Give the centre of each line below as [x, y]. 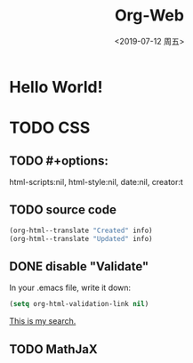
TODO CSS [50, 128]
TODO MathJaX [53, 349]
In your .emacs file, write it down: [70, 288]
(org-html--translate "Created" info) [81, 230]
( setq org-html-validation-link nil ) [79, 304]
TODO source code [63, 210]
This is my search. [43, 321]
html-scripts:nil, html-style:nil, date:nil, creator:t [96, 181]
